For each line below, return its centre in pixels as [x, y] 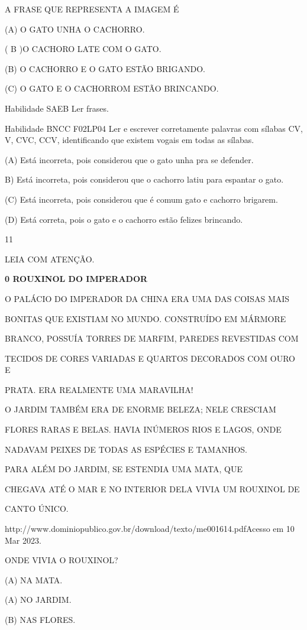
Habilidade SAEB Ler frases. [57, 108]
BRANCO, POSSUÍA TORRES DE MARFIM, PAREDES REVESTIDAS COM [152, 338]
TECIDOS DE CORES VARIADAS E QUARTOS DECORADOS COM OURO [150, 358]
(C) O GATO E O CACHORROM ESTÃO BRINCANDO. [112, 88]
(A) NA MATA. [34, 579]
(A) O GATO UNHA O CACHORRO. [75, 29]
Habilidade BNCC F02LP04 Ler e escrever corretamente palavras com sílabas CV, [154, 128]
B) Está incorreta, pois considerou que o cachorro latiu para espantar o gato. [144, 179]
